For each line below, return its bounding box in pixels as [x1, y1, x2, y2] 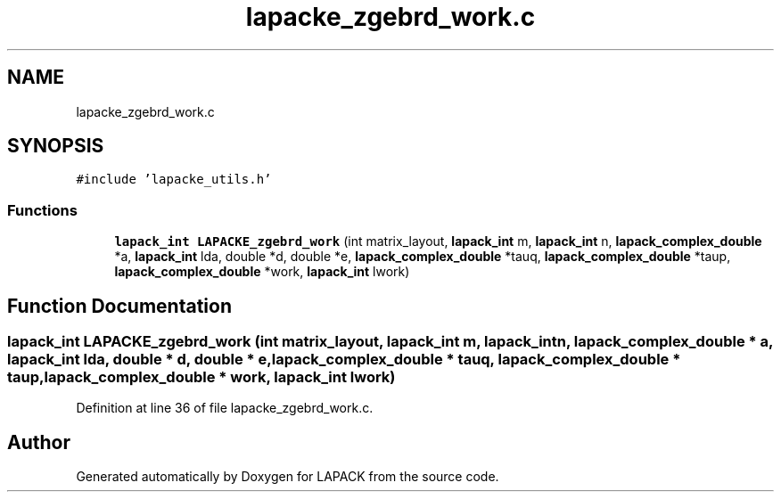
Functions [7, 200, 78, 219]
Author [7, 430, 70, 454]
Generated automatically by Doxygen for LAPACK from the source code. [76, 469, 499, 485]
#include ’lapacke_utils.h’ [76, 172, 272, 187]
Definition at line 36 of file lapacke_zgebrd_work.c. [76, 400, 374, 416]
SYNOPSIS [7, 135, 104, 158]
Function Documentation [7, 294, 232, 317]
